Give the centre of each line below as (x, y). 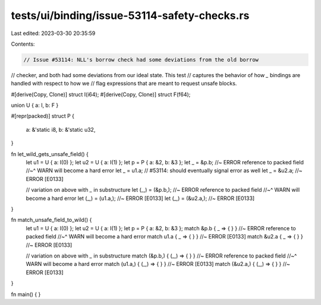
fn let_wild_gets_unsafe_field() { (50, 154)
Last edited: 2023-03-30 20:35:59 (53, 33)
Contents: (23, 44)
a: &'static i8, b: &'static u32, (61, 129)
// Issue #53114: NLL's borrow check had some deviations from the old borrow (141, 60)
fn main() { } (26, 294)
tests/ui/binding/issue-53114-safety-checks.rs (130, 15)
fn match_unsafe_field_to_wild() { (51, 220)
